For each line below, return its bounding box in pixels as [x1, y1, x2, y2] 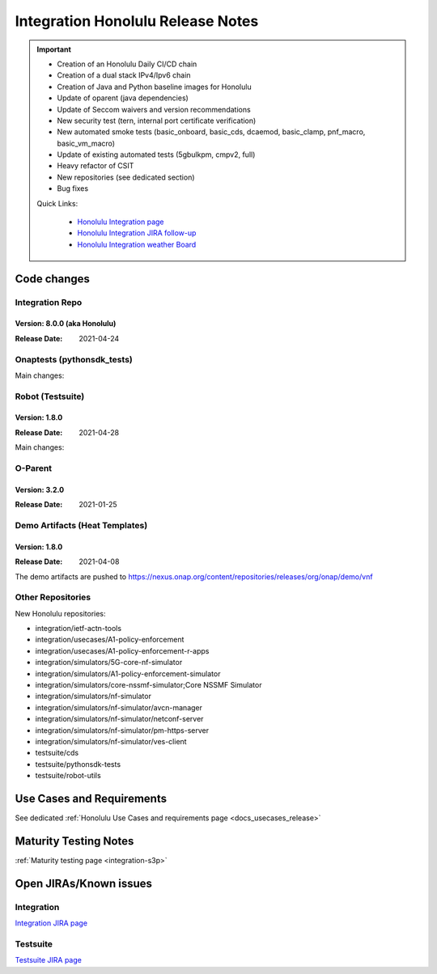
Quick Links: [36, 198, 78, 208]
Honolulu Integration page [77, 217, 164, 227]
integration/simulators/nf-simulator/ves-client [35, 736, 187, 746]
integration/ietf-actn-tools [35, 624, 121, 633]
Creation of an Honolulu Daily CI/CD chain [57, 59, 197, 69]
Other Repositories [15, 591, 91, 603]
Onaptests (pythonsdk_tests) [15, 354, 133, 365]
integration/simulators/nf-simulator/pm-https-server [35, 725, 210, 735]
